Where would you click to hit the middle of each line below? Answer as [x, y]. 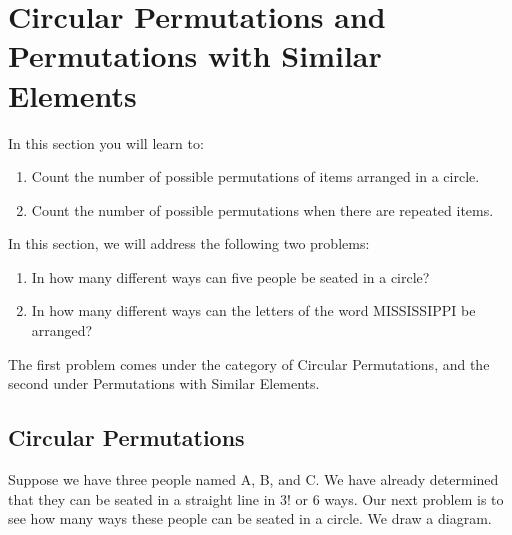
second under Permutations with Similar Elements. [164, 383]
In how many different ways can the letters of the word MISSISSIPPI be [253, 310]
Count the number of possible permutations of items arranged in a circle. [255, 176]
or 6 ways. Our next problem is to [399, 498]
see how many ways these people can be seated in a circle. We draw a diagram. [250, 518]
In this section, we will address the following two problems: [189, 243]
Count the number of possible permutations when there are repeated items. [262, 209]
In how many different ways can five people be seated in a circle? [230, 276]
